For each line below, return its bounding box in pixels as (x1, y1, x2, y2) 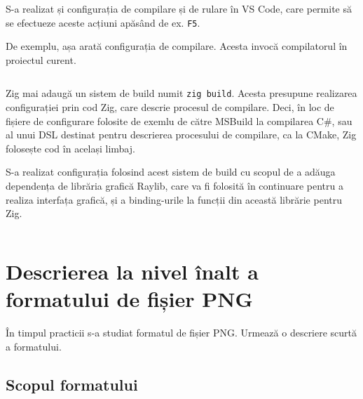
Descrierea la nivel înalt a (6, 257, 259, 286)
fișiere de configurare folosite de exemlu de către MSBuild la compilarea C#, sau (6, 113, 352, 128)
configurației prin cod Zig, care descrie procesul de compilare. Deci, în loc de (6, 100, 334, 115)
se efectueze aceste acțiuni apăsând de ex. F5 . (6, 15, 200, 30)
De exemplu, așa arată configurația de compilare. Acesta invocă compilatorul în (6, 39, 348, 53)
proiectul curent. (6, 52, 76, 67)
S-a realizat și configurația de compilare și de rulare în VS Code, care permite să (6, 1, 352, 15)
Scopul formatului (6, 373, 138, 395)
